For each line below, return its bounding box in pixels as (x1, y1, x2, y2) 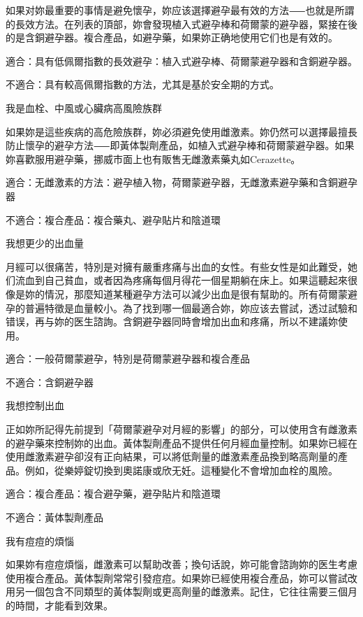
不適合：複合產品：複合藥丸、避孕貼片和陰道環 (6, 212, 221, 227)
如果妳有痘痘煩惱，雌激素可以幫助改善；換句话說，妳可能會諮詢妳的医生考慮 (6, 557, 357, 572)
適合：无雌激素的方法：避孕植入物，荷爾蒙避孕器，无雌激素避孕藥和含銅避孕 (6, 175, 357, 190)
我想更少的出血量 (6, 236, 84, 250)
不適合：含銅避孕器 (6, 374, 94, 389)
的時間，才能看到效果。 (6, 598, 113, 612)
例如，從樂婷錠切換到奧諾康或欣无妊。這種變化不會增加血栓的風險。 (24, 462, 338, 477)
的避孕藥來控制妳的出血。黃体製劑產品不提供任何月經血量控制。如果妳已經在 (6, 435, 357, 450)
